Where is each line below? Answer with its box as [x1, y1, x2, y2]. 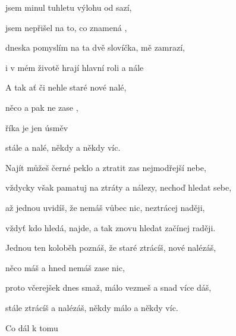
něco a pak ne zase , [5, 101, 78, 113]
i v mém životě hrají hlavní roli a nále [5, 61, 144, 73]
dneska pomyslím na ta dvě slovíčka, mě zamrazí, [5, 41, 185, 54]
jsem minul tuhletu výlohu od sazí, [5, 1, 132, 13]
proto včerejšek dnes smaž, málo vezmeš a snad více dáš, [5, 281, 212, 294]
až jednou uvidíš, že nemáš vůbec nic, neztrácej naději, [5, 201, 205, 213]
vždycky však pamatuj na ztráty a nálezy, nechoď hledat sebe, [5, 181, 232, 194]
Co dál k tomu [5, 321, 58, 334]
